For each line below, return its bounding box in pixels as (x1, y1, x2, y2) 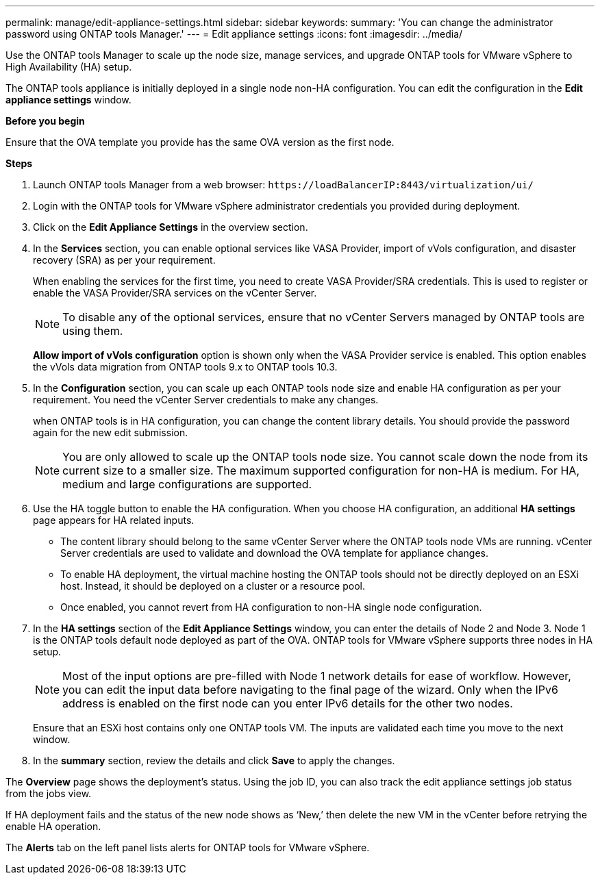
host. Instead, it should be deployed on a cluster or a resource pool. (60, 580, 365, 592)
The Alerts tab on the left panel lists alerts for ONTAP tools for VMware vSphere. (5, 842, 370, 853)
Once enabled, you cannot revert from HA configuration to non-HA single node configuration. (60, 601, 482, 613)
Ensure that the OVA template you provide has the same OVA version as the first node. (5, 136, 395, 148)
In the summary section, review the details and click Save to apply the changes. (33, 755, 395, 766)
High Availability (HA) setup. (5, 61, 132, 73)
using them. (62, 324, 123, 338)
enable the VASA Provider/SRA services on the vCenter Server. (33, 287, 317, 299)
